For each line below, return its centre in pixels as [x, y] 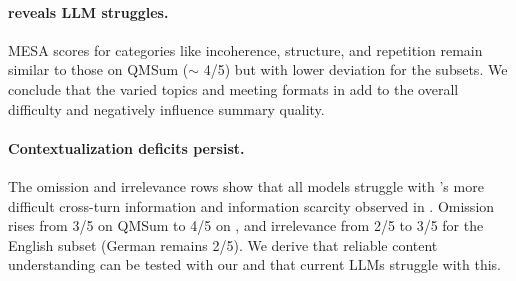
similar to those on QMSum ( [98, 69]
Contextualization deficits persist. [126, 147]
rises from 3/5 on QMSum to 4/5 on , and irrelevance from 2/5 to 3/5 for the [246, 225]
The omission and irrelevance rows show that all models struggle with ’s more [246, 185]
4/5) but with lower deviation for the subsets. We [355, 69]
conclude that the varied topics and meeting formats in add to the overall [233, 88]
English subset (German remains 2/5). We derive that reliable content [223, 244]
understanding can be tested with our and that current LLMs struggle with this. [254, 264]
